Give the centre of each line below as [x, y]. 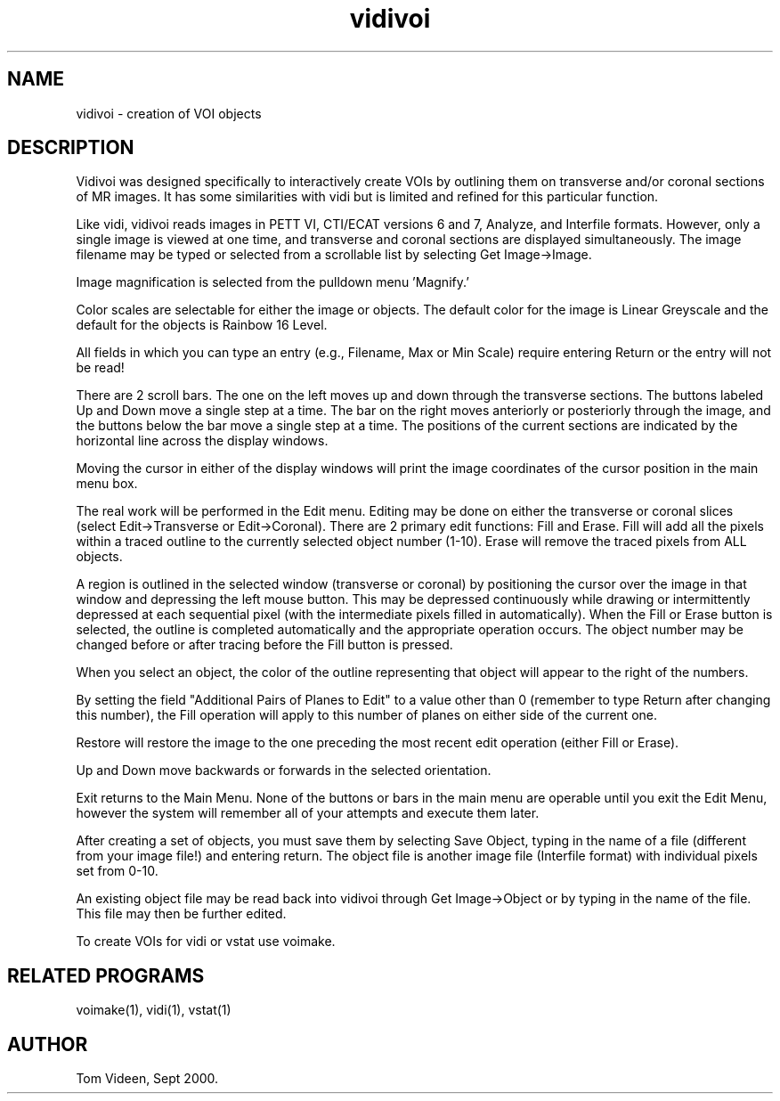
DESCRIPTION [71, 148]
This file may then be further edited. [181, 914]
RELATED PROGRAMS [106, 975]
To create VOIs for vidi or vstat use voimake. [206, 942]
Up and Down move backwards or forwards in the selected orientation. [284, 771]
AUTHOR [48, 1044]
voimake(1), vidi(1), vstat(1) [154, 1010]
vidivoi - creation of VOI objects [169, 113]
